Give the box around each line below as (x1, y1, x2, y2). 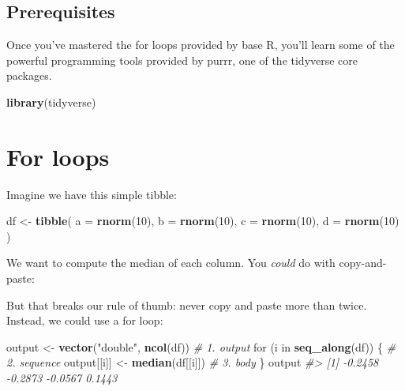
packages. (6, 67, 52, 84)
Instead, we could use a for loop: (6, 312, 163, 329)
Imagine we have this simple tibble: (6, 186, 177, 202)
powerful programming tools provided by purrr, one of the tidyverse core (6, 51, 358, 68)
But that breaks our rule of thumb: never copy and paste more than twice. (6, 296, 367, 313)
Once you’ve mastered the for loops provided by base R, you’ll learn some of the (6, 36, 395, 53)
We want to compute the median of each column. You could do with (6, 254, 336, 271)
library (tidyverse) (6, 93, 96, 110)
